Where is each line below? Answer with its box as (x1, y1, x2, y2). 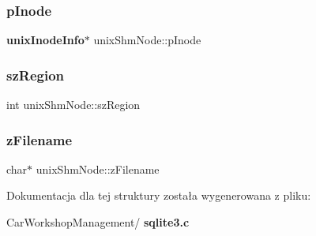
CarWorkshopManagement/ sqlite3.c (6, 214, 190, 230)
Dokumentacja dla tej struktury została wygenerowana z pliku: (6, 187, 311, 204)
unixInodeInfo (6, 32, 85, 48)
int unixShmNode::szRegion (6, 96, 141, 113)
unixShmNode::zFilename (36, 160, 160, 177)
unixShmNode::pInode (93, 32, 201, 48)
